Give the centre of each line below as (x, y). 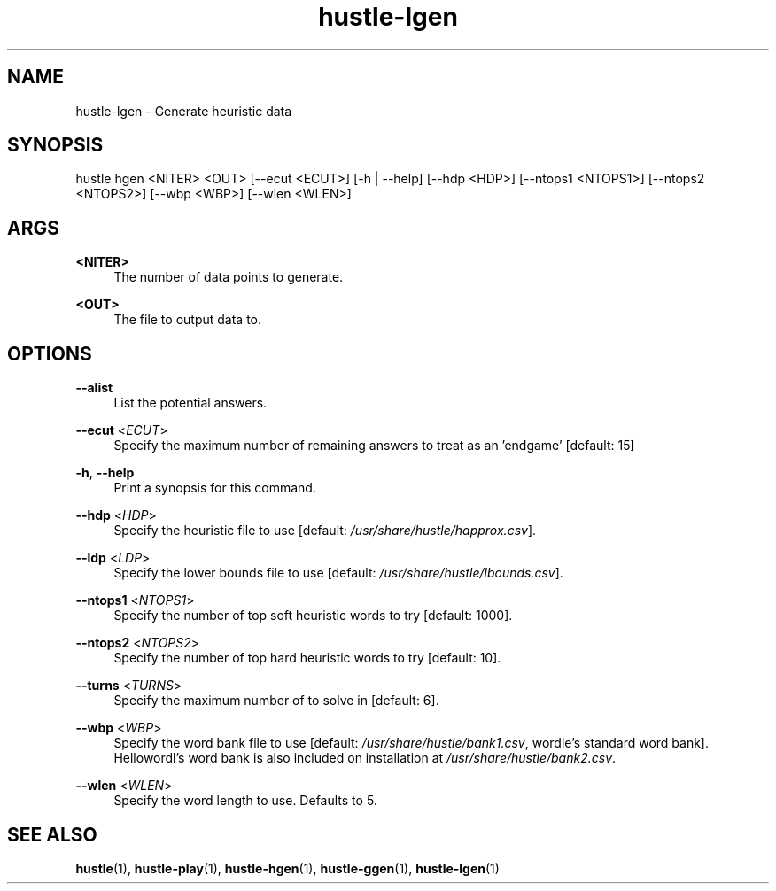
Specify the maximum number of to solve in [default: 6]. (276, 701)
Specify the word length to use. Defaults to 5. (245, 801)
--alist (94, 388)
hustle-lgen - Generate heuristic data (184, 111)
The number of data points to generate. (229, 277)
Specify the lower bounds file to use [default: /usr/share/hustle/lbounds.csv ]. (338, 573)
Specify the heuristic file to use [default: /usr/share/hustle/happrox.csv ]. (325, 531)
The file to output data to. (188, 320)
